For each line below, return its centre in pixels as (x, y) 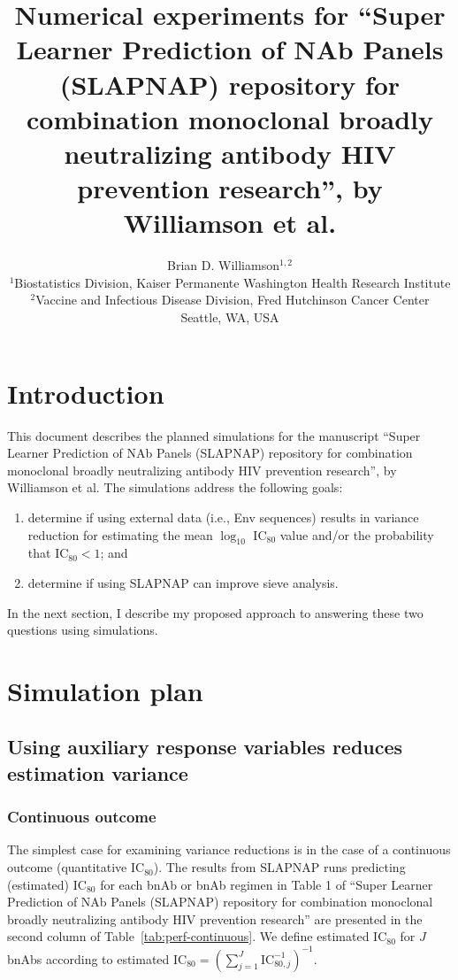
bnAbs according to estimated (88, 958)
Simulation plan (105, 690)
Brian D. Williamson (223, 265)
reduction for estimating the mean (120, 534)
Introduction (86, 393)
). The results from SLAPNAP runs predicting (279, 867)
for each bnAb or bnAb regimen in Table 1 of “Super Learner (267, 884)
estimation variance (98, 772)
